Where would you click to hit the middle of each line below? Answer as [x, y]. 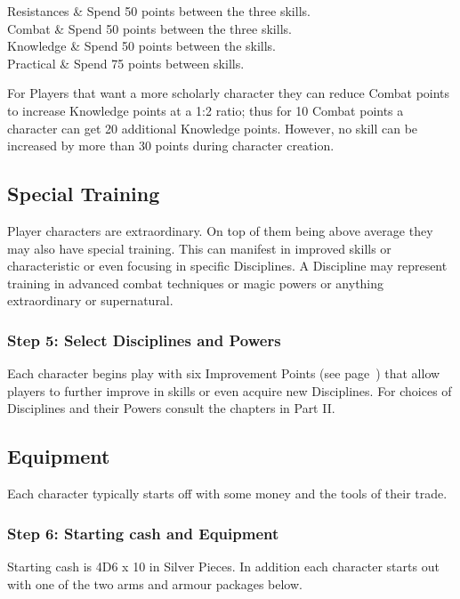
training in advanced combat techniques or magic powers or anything [196, 283]
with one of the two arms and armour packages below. [155, 583]
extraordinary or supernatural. [90, 300]
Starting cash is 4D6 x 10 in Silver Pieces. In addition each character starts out [223, 566]
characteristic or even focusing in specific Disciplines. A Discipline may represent [227, 266]
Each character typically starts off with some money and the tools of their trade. [227, 494]
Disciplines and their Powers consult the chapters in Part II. [171, 408]
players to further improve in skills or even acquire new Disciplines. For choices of [230, 390]
